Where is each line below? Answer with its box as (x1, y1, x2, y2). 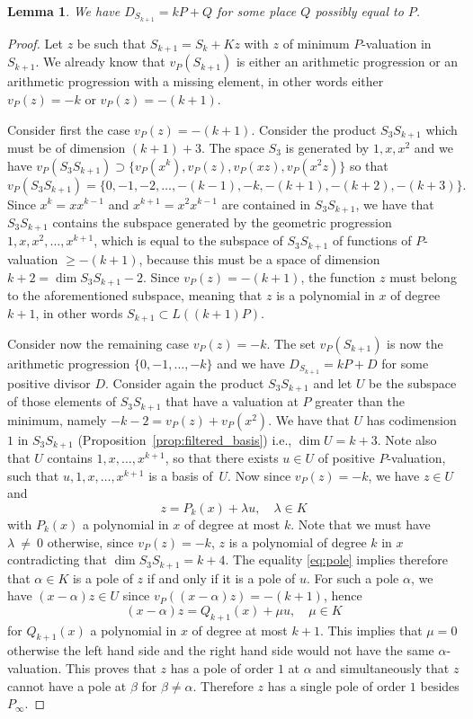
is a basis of (148, 466, 213, 484)
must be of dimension (7, 138, 126, 156)
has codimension (366, 410, 457, 429)
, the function (300, 267, 376, 286)
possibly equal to (315, 2, 404, 20)
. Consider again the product (105, 373, 264, 392)
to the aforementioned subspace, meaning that (7, 285, 263, 304)
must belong (389, 267, 457, 286)
